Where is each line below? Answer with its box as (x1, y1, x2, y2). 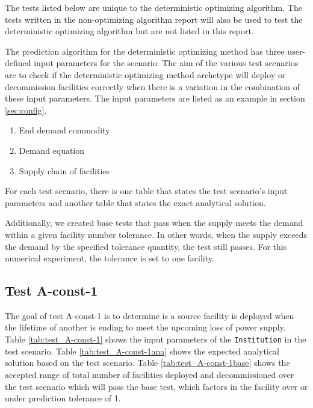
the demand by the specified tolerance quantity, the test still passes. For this (5, 240, 287, 252)
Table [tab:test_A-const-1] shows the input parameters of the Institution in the (5, 333, 306, 346)
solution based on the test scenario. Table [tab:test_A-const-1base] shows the (5, 356, 290, 369)
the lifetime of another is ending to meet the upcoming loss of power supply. (5, 321, 286, 333)
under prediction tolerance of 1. (5, 392, 121, 404)
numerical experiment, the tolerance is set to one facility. (5, 252, 214, 264)
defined (5, 56, 31, 69)
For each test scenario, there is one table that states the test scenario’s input (5, 184, 288, 197)
